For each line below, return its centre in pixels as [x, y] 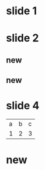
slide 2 [22, 38]
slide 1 [21, 11]
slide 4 [23, 106]
